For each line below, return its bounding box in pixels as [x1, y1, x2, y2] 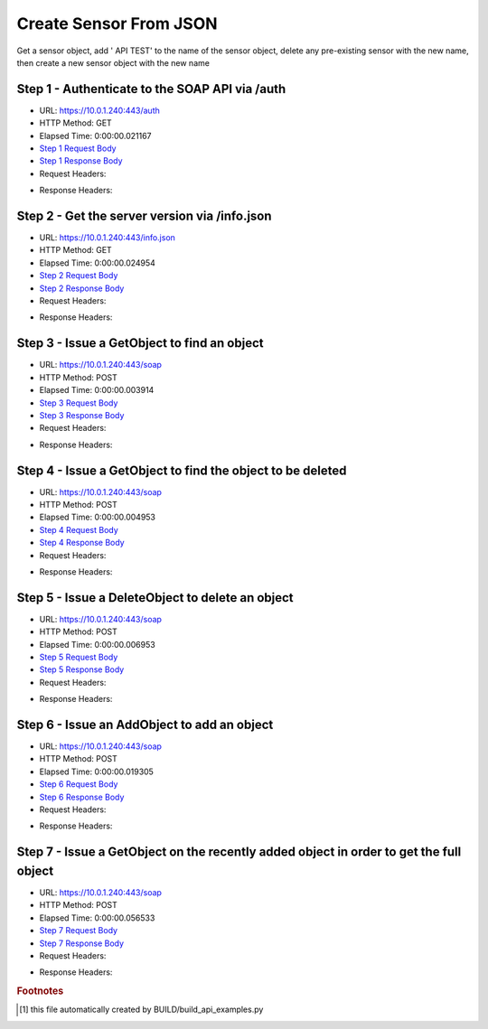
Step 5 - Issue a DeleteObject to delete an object [16, 590, 294, 605]
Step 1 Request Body [39, 143, 117, 154]
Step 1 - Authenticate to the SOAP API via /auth [16, 81, 286, 97]
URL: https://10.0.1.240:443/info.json [39, 232, 176, 243]
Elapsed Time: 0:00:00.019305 [39, 766, 154, 777]
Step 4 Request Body [39, 524, 119, 535]
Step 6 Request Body [39, 779, 118, 790]
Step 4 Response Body [39, 538, 126, 548]
